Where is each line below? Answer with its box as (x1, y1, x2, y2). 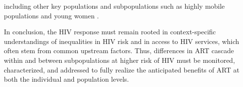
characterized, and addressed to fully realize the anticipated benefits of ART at (4, 64, 240, 74)
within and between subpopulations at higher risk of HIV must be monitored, (4, 55, 235, 65)
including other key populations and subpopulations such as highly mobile (4, 1, 225, 11)
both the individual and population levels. (4, 74, 129, 84)
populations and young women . (4, 10, 99, 20)
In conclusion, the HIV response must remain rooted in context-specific (4, 27, 216, 37)
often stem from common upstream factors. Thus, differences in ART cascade (4, 45, 234, 56)
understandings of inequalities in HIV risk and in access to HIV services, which (4, 36, 240, 46)
